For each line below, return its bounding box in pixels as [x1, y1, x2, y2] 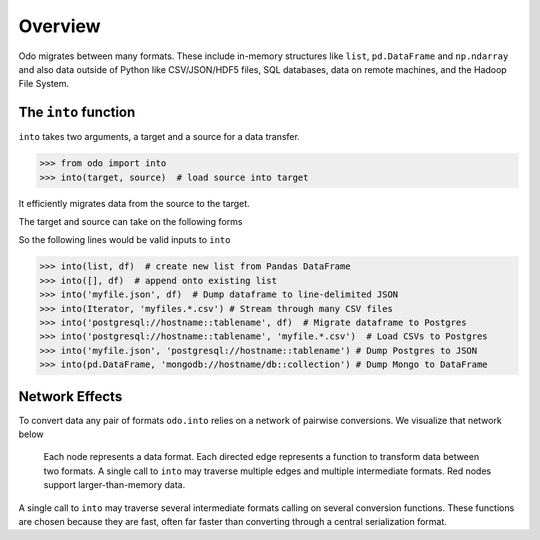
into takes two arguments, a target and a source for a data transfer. [18, 131, 300, 143]
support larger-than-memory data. [43, 479, 186, 491]
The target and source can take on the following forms [18, 215, 243, 227]
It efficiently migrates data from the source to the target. [18, 197, 250, 209]
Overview [18, 15, 101, 37]
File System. [18, 78, 70, 90]
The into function [18, 104, 136, 121]
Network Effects [18, 388, 123, 405]
